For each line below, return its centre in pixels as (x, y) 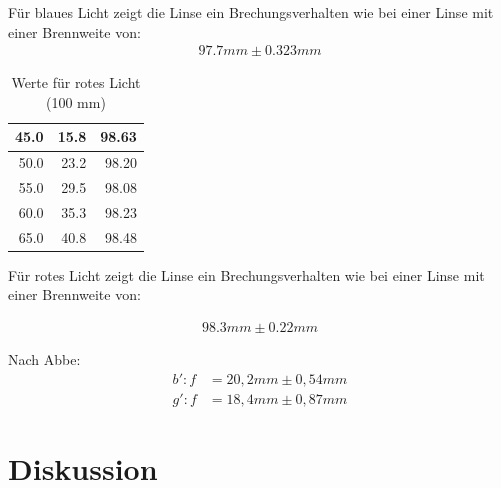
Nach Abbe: (44, 359)
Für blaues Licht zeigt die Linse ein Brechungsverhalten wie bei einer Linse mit (251, 12)
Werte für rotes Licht (76, 82)
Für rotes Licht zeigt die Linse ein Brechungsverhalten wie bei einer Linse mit (246, 274)
